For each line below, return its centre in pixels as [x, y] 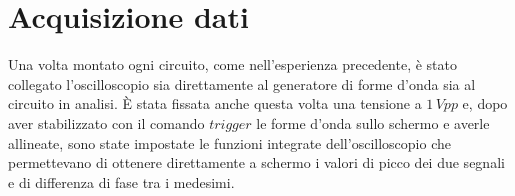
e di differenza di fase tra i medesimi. [121, 181]
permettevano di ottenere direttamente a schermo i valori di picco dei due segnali [256, 162]
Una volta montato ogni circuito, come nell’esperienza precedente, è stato [233, 64]
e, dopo [485, 103]
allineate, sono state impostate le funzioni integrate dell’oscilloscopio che [229, 142]
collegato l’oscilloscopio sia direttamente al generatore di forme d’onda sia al [242, 83]
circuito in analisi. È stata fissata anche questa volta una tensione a [215, 103]
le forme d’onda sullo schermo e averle [373, 122]
